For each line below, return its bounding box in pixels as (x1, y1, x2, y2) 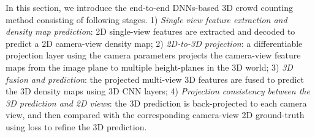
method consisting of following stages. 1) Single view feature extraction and (6, 13, 287, 26)
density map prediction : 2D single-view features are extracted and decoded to (6, 25, 295, 38)
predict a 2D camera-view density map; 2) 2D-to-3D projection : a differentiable (6, 37, 303, 49)
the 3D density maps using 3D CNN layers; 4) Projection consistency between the (6, 85, 310, 97)
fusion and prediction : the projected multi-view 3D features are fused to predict (6, 72, 304, 85)
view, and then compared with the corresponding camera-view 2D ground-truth (6, 108, 305, 121)
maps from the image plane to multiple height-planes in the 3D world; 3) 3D (6, 60, 293, 73)
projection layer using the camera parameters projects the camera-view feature (6, 49, 301, 61)
